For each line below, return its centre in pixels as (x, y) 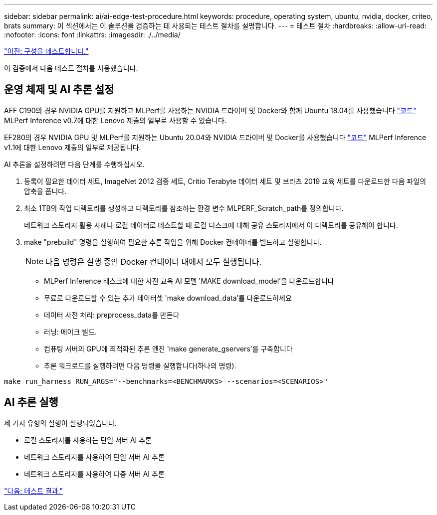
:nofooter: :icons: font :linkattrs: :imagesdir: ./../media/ (92, 35)
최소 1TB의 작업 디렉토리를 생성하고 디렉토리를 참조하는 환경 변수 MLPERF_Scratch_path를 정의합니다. (184, 208)
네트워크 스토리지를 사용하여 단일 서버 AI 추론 (94, 457)
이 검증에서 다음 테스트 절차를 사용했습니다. (71, 68)
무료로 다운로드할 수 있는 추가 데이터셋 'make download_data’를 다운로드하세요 (168, 298)
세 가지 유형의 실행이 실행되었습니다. (60, 423)
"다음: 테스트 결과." (33, 491)
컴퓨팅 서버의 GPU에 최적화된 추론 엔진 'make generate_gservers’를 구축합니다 (168, 348)
